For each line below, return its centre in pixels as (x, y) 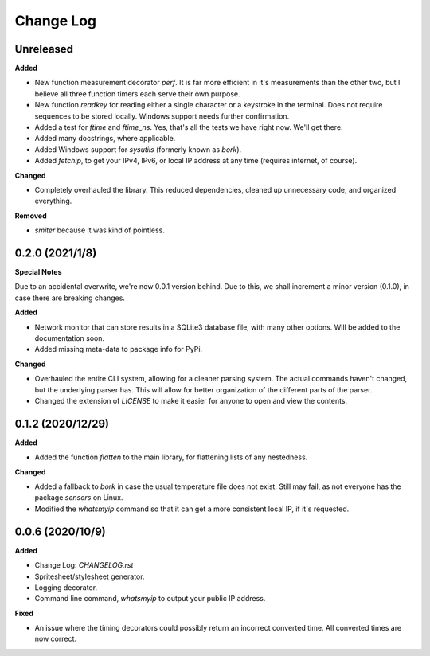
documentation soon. (70, 338)
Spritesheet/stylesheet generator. (90, 576)
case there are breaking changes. (70, 298)
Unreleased (44, 49)
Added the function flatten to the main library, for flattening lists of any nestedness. (171, 457)
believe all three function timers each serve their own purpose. (137, 94)
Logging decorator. (66, 587)
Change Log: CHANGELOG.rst (84, 565)
